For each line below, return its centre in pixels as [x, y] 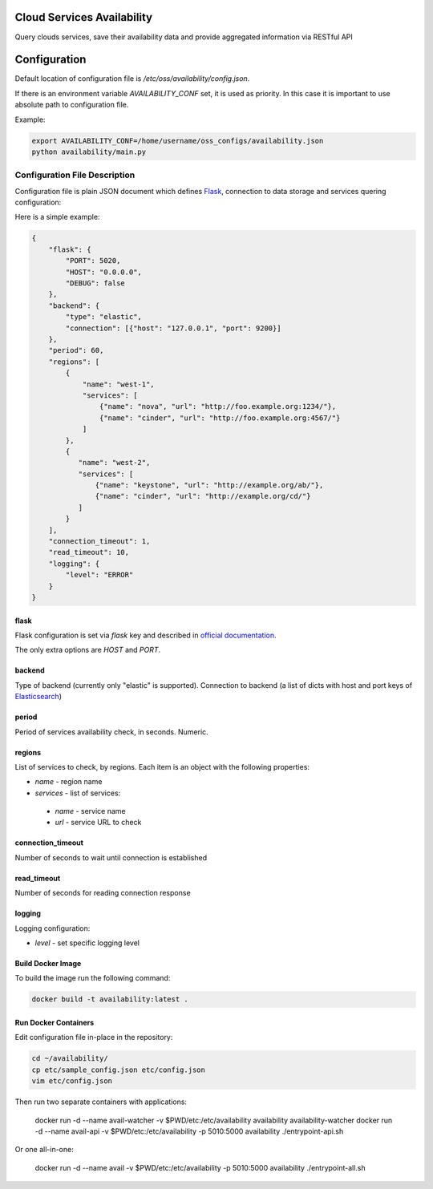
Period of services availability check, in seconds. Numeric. [111, 732]
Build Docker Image [48, 964]
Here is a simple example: [57, 217]
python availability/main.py [89, 152]
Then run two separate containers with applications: [101, 1102]
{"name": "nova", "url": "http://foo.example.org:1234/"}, [218, 406]
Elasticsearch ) [38, 697]
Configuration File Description [75, 175]
